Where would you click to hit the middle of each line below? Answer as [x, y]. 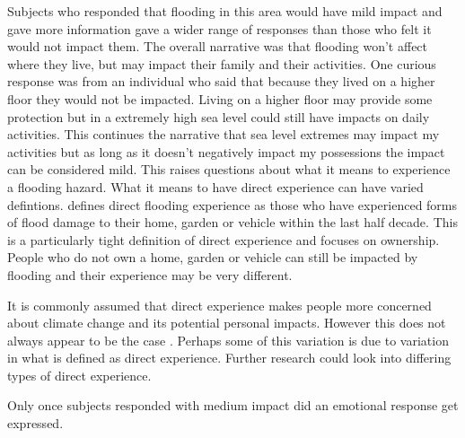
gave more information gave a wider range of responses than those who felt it [219, 28]
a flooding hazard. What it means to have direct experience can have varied [215, 186]
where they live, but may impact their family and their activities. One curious [222, 63]
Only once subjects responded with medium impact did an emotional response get [233, 405]
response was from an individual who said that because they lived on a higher [221, 81]
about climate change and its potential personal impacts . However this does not [227, 323]
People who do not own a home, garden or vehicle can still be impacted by [213, 257]
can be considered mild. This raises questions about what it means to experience [229, 169]
